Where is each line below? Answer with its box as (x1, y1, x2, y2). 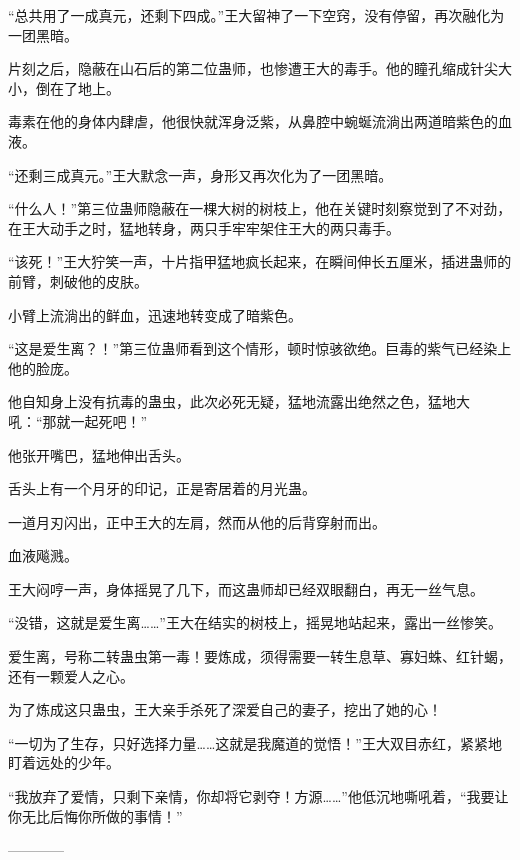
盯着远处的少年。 (8, 752, 120, 773)
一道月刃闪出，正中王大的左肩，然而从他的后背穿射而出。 (8, 511, 386, 532)
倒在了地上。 (35, 77, 120, 98)
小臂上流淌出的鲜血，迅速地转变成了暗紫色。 (8, 304, 302, 325)
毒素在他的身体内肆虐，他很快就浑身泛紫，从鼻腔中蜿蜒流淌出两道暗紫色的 (8, 111, 498, 132)
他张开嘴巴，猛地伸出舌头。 (8, 444, 190, 465)
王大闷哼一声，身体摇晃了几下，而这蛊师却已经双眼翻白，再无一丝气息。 (8, 578, 484, 599)
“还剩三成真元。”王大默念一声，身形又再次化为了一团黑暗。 (8, 164, 393, 185)
